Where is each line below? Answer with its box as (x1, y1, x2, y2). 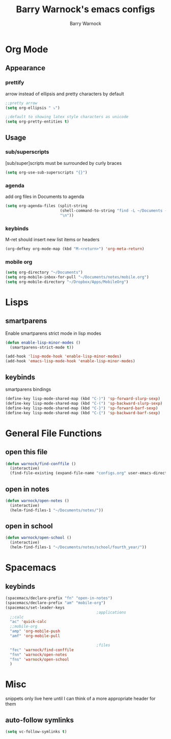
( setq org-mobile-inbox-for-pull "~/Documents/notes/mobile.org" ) (5, 274, 149, 279)
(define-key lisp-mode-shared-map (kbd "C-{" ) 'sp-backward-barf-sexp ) (5, 410, 160, 415)
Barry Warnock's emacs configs (16, 4, 155, 15)
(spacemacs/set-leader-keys (5, 605, 65, 610)
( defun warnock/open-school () (5, 535, 72, 541)
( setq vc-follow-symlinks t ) (5, 729, 67, 734)
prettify (5, 79, 24, 86)
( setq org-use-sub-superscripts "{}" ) (5, 169, 88, 175)
